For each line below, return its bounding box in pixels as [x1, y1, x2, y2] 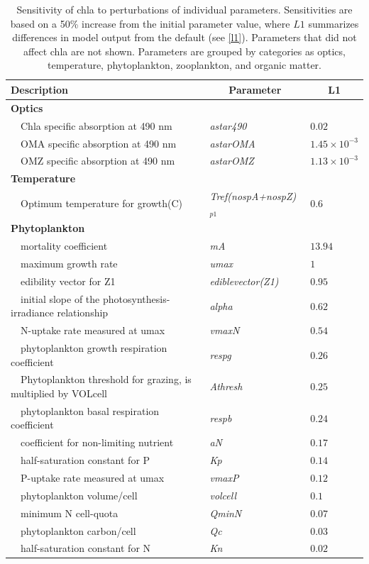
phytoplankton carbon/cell [20, 523, 136, 538]
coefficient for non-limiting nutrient [20, 435, 174, 450]
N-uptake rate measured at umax [20, 323, 165, 338]
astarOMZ [209, 153, 254, 168]
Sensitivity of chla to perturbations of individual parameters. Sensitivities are [16, 2, 353, 16]
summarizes [308, 16, 359, 31]
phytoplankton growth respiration [20, 340, 167, 355]
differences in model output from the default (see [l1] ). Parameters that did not [12, 30, 357, 45]
